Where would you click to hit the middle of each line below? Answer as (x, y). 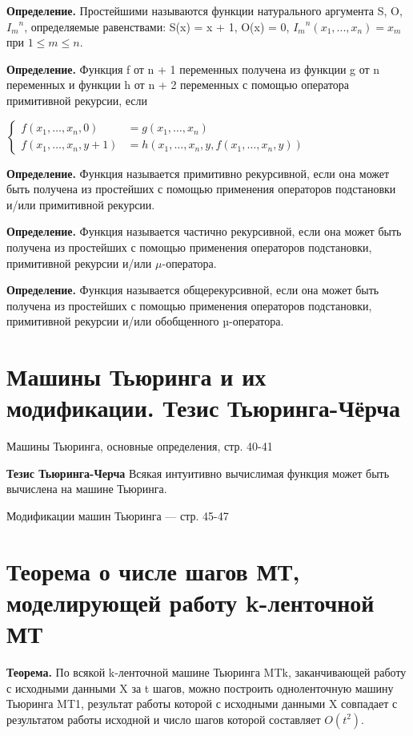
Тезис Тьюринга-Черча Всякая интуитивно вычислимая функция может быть (198, 473)
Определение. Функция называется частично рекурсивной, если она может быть (204, 231)
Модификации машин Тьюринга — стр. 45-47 (118, 516)
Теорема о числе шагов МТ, (153, 570)
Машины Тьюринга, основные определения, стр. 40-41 (140, 446)
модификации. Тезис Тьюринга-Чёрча (204, 408)
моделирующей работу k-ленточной (190, 602)
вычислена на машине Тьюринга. (87, 489)
